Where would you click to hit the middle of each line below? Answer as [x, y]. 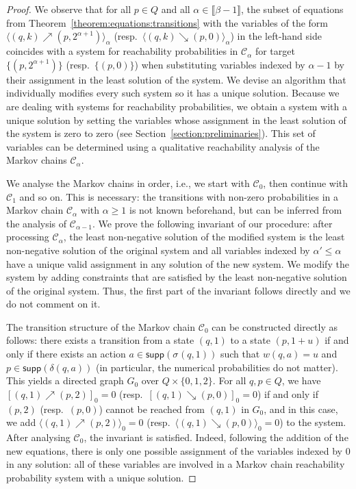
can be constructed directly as [275, 326]
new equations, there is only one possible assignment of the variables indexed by [174, 450]
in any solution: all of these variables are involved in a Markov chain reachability [176, 464]
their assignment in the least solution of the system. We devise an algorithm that [176, 79]
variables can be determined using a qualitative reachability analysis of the [163, 146]
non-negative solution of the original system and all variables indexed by [158, 250]
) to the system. [313, 422]
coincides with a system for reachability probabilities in [122, 51]
